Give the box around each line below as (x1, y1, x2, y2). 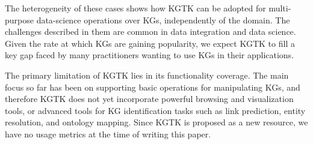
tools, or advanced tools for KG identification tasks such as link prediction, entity (5, 104, 306, 116)
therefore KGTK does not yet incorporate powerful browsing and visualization (5, 92, 294, 105)
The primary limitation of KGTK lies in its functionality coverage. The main (5, 68, 289, 81)
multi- (268, 2, 291, 14)
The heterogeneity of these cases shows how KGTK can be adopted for (5, 2, 266, 14)
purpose (5, 13, 34, 26)
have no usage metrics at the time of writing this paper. (5, 127, 211, 140)
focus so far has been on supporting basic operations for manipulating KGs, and (5, 80, 300, 93)
